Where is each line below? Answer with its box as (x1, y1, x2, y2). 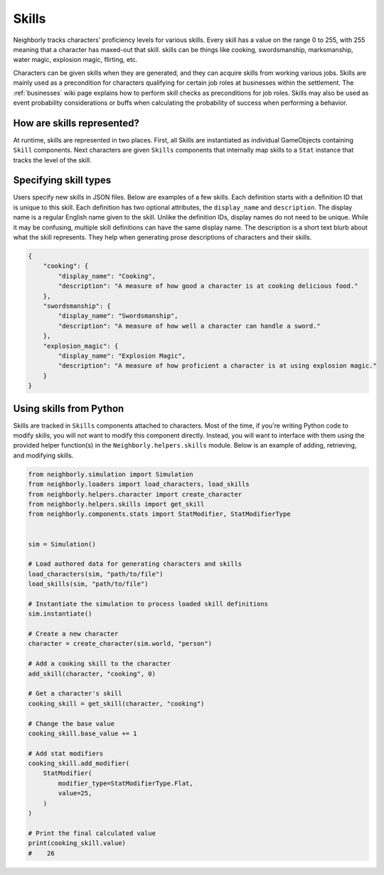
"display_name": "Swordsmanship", (58, 312, 178, 320)
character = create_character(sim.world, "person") (28, 640, 213, 648)
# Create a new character (28, 630, 119, 638)
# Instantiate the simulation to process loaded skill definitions (28, 599, 269, 608)
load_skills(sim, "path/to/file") (28, 580, 149, 588)
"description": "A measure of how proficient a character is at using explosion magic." (58, 362, 377, 370)
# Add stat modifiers (28, 749, 104, 757)
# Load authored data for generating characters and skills (28, 560, 242, 568)
